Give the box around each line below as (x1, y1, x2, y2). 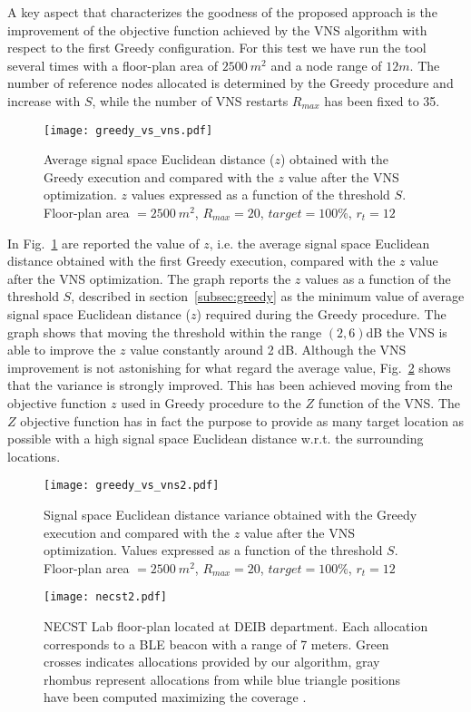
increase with (7, 91, 81, 110)
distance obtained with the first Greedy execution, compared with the (7, 251, 396, 270)
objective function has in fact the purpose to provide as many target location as (20, 411, 465, 430)
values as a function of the (304, 268, 451, 288)
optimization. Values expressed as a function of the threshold (44, 541, 383, 560)
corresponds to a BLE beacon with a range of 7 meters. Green (44, 634, 389, 653)
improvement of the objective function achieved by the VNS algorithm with (7, 20, 427, 39)
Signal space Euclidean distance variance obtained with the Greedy (44, 504, 417, 523)
